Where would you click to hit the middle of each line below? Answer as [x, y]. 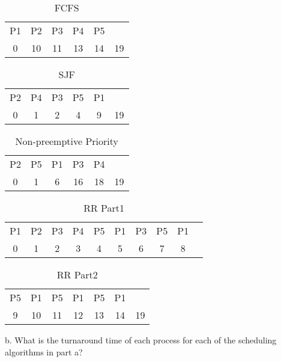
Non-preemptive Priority [67, 141]
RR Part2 [77, 275]
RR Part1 [104, 208]
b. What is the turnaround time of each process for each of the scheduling [141, 340]
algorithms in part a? [44, 351]
